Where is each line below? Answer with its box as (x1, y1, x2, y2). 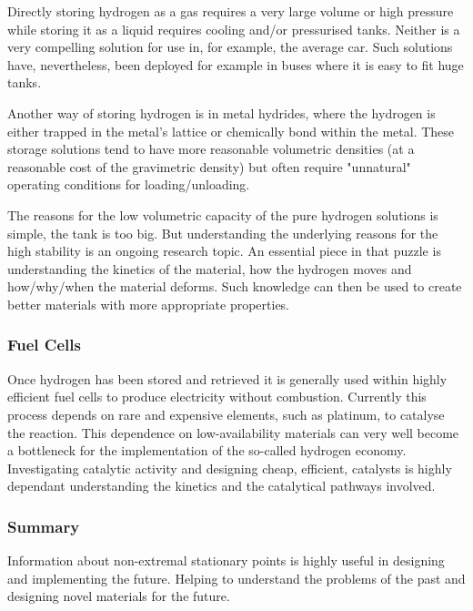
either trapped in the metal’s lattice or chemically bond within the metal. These (7, 121, 455, 140)
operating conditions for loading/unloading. (7, 175, 250, 194)
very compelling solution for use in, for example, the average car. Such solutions (7, 37, 453, 56)
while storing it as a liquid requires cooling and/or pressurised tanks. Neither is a (7, 19, 460, 38)
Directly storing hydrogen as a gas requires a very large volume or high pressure (7, 2, 454, 20)
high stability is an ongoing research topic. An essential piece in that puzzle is (7, 241, 441, 260)
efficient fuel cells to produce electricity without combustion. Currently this (7, 387, 427, 406)
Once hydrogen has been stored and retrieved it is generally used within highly (7, 369, 448, 388)
